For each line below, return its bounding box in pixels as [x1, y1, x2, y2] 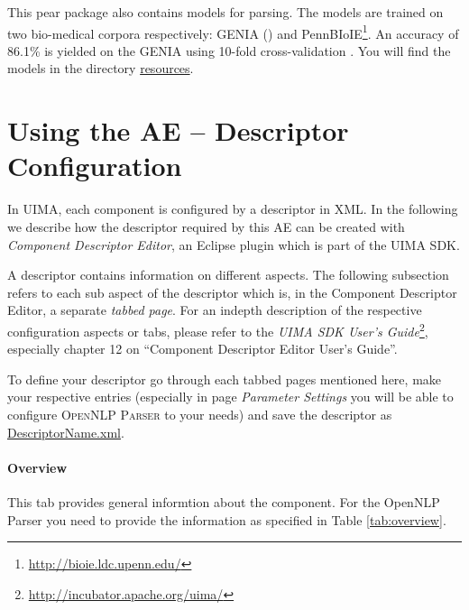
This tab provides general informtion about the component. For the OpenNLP [7, 492, 440, 511]
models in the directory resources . [7, 59, 194, 78]
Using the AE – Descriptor [7, 112, 349, 149]
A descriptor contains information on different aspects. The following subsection [7, 265, 449, 284]
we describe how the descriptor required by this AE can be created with [7, 217, 405, 236]
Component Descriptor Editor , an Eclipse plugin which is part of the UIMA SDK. [7, 235, 460, 254]
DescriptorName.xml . [7, 422, 124, 441]
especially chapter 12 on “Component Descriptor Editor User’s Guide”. [7, 339, 398, 358]
